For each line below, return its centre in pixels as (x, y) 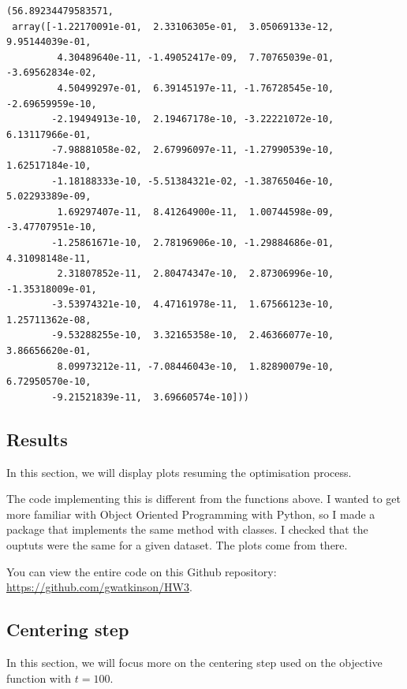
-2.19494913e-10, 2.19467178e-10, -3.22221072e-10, (193, 119)
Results (37, 439)
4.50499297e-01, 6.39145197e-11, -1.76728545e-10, (196, 88)
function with (39, 678)
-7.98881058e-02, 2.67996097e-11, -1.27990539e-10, (193, 150)
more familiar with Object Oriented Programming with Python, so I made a (191, 514)
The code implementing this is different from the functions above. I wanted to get (203, 499)
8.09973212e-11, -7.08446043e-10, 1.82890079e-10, (196, 366)
